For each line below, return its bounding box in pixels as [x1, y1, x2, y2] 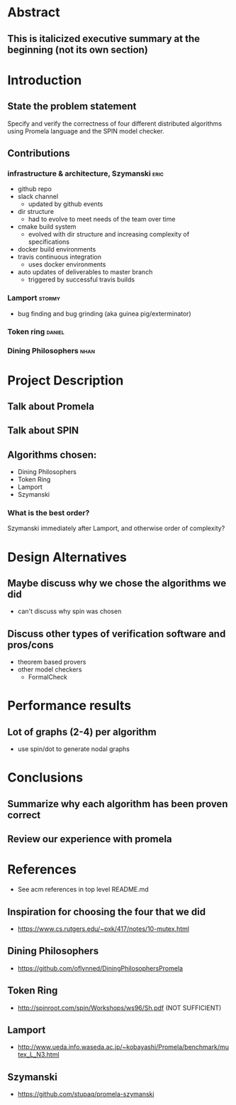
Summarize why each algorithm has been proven [7, 797, 228, 810]
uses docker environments [28, 260, 106, 269]
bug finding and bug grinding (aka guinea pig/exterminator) [17, 309, 191, 318]
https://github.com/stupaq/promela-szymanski [17, 1090, 154, 1099]
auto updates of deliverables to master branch [17, 268, 153, 276]
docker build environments [17, 245, 96, 254]
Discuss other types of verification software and [7, 627, 226, 640]
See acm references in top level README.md [17, 885, 149, 894]
